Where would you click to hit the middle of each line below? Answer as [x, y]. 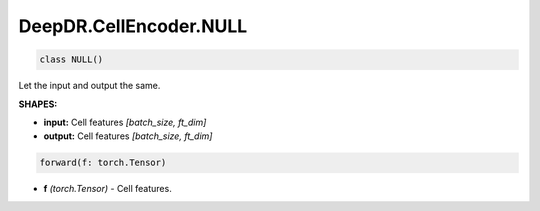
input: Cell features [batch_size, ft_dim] [125, 122]
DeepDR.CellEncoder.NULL [133, 26]
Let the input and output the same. [89, 86]
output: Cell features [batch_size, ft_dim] [128, 136]
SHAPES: [38, 104]
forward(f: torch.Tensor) [103, 163]
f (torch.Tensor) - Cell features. [107, 189]
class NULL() [71, 59]
